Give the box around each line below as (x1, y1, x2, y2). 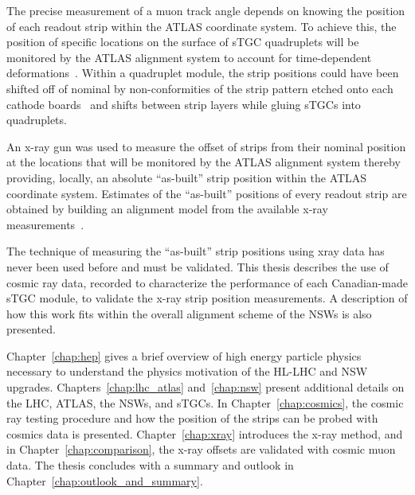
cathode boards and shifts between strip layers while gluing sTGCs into (6, 95, 361, 112)
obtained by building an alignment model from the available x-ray (6, 201, 328, 217)
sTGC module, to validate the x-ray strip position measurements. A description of (6, 290, 408, 306)
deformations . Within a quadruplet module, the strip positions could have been (6, 64, 399, 81)
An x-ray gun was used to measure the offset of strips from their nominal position (6, 138, 406, 154)
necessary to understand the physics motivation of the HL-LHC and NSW (6, 363, 368, 380)
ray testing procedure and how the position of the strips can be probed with (6, 410, 378, 427)
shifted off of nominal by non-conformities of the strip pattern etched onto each (6, 80, 393, 96)
